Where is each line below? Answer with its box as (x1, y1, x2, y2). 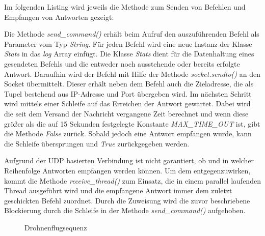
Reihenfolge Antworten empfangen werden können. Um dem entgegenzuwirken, (4, 165, 251, 175)
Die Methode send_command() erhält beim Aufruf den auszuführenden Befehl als (4, 28, 259, 39)
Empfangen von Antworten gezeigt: (4, 11, 114, 22)
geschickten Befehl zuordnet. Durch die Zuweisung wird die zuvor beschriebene (4, 195, 250, 205)
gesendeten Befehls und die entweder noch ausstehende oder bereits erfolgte (4, 58, 240, 69)
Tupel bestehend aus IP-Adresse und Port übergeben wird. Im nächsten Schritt (4, 88, 252, 99)
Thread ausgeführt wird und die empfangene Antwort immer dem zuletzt (4, 185, 232, 196)
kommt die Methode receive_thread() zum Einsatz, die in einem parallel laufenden (4, 175, 261, 186)
